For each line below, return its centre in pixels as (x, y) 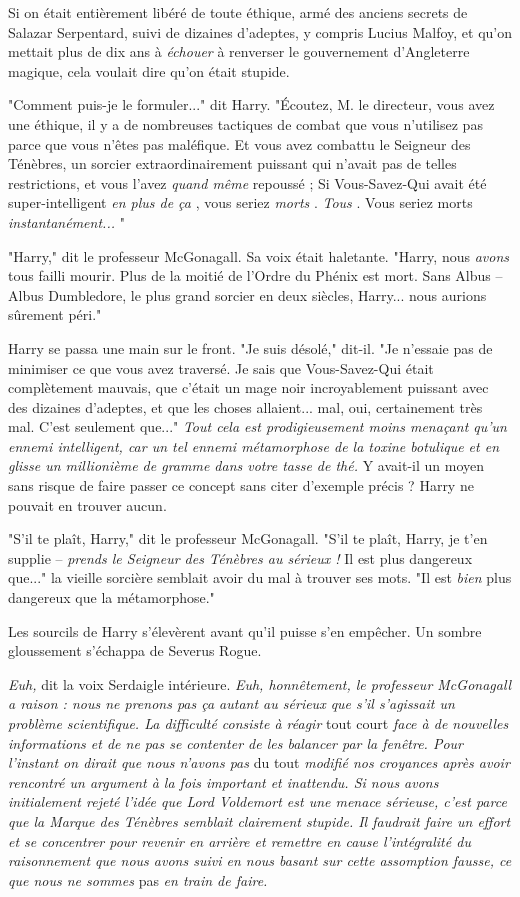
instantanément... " (66, 221)
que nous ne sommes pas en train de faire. (138, 879)
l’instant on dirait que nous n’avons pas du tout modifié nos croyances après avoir (259, 762)
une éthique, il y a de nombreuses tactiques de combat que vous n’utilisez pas (245, 123)
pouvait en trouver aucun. (87, 504)
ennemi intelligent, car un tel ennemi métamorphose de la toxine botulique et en (254, 445)
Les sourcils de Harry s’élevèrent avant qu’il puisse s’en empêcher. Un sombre (245, 630)
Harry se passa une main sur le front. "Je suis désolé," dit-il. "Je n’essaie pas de (250, 347)
